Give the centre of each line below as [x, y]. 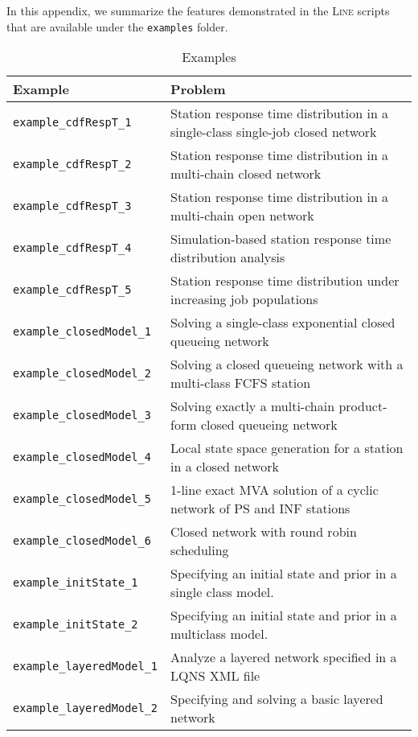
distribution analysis [228, 257]
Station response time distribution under [285, 281]
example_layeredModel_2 [86, 708]
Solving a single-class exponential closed [283, 323]
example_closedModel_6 [82, 541]
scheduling [200, 550]
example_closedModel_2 [82, 374]
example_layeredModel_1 [86, 667]
